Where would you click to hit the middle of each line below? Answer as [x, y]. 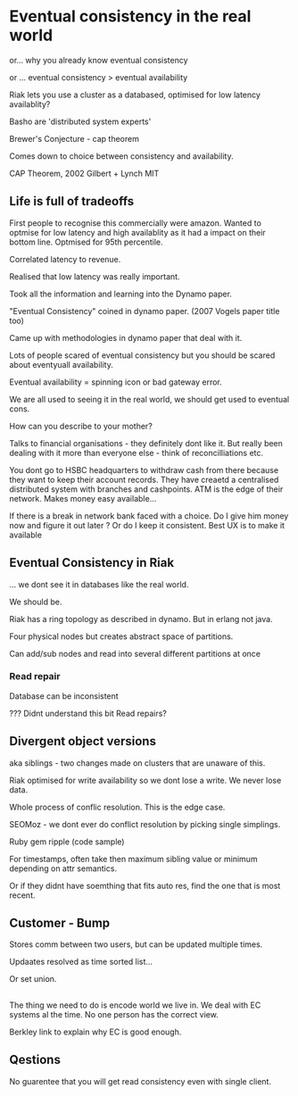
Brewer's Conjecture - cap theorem [74, 138]
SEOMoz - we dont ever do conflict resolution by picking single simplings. [145, 824]
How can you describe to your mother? [81, 426]
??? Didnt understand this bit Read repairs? [88, 713]
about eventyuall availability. [61, 364]
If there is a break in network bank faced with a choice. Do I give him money [149, 516]
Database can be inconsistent [64, 696]
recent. [22, 895]
